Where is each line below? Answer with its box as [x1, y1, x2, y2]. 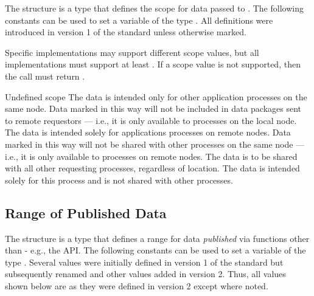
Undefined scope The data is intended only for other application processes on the [5, 90, 307, 103]
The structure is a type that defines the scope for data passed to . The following [5, 2, 304, 14]
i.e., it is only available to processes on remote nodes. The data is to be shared [5, 150, 298, 162]
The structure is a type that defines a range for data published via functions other [5, 232, 310, 244]
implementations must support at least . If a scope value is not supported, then [5, 58, 301, 71]
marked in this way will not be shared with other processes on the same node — [5, 137, 305, 150]
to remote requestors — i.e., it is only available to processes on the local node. [5, 114, 297, 126]
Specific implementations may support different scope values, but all [5, 46, 259, 58]
